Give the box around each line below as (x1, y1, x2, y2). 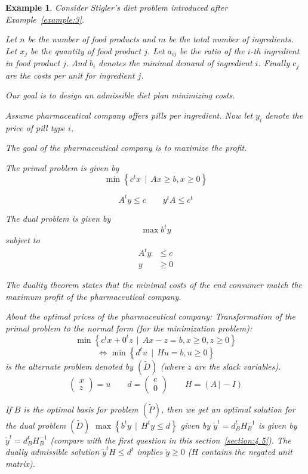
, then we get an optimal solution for (161, 402, 295, 415)
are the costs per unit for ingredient (5, 69, 135, 81)
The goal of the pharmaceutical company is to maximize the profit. (5, 141, 247, 154)
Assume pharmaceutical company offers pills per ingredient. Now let (5, 109, 253, 121)
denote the (265, 109, 303, 121)
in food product (5, 57, 60, 69)
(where (161, 360, 185, 372)
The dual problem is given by (5, 212, 111, 224)
